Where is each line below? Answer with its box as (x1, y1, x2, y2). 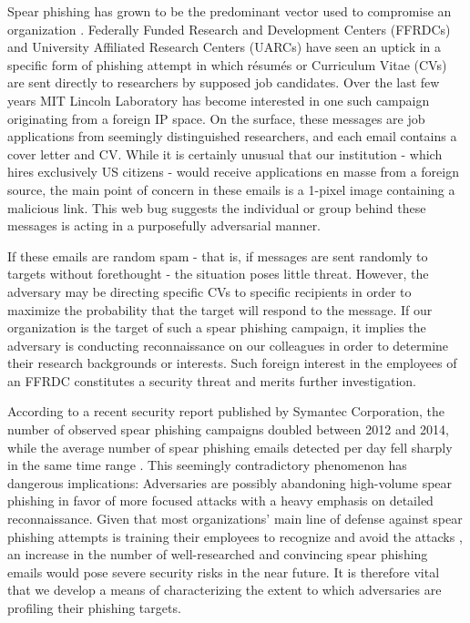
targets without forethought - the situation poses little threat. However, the (7, 264, 429, 283)
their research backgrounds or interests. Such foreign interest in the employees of (7, 353, 457, 373)
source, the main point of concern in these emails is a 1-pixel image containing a (7, 179, 455, 199)
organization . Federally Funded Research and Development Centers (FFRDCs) (7, 19, 451, 38)
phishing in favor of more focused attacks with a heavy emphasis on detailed (7, 491, 434, 510)
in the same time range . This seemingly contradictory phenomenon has (7, 455, 407, 475)
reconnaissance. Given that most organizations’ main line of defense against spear (7, 509, 463, 528)
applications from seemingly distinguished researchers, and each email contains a (7, 127, 457, 146)
